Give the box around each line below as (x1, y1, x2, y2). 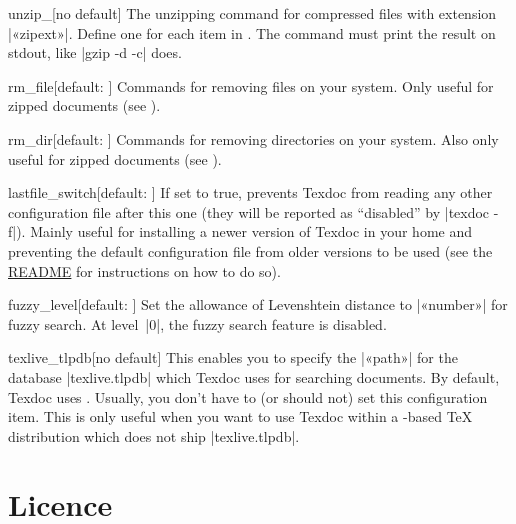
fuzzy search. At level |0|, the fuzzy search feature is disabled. (8, 313, 387, 334)
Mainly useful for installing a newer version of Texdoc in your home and (30, 221, 472, 242)
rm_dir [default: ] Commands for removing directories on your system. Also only (8, 128, 499, 149)
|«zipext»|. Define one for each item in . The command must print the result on (8, 22, 496, 43)
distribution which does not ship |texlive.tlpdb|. (8, 425, 300, 446)
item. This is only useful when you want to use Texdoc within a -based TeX (8, 406, 473, 427)
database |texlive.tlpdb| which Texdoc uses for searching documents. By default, (8, 366, 500, 387)
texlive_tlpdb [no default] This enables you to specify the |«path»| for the (8, 347, 458, 368)
